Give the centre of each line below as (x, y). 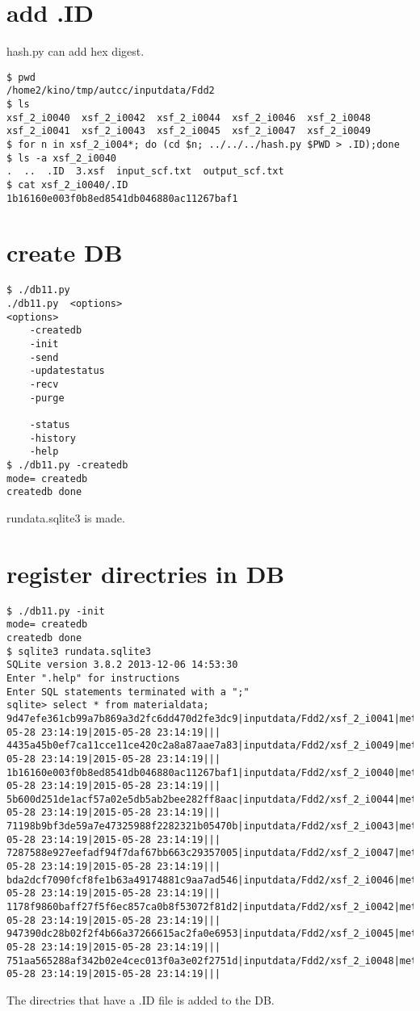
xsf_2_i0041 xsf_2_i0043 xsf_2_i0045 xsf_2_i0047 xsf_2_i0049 (189, 131)
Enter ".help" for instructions (93, 678)
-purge (47, 398)
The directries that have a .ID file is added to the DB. (141, 1000)
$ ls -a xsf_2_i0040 (62, 158)
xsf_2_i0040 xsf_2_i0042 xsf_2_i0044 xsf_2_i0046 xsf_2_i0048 (189, 117)
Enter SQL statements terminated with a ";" (128, 692)
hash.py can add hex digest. (76, 51)
